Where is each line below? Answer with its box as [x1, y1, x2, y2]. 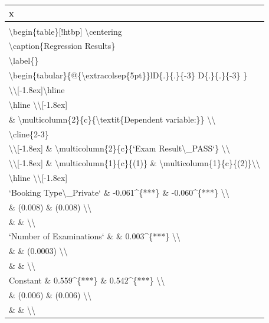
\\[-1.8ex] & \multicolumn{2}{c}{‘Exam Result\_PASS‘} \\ [9, 142, 230, 154]
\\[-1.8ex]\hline [9, 83, 65, 95]
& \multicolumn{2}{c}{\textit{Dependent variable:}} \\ [9, 113, 216, 125]
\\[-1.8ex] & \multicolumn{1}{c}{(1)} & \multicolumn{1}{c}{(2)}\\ [9, 157, 260, 169]
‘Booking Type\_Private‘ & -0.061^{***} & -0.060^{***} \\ [9, 186, 229, 198]
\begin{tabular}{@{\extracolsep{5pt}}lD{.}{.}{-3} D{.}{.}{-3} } [9, 69, 248, 81]
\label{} [9, 54, 39, 67]
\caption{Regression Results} [9, 39, 116, 52]
